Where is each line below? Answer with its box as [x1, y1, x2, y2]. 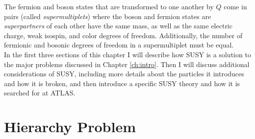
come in [224, 1, 247, 11]
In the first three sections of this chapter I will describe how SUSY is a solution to [4, 49, 251, 59]
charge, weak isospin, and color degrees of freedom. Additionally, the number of [4, 30, 243, 40]
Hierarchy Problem [4, 116, 136, 137]
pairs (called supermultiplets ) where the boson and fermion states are [4, 11, 211, 21]
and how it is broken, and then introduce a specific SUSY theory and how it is [4, 78, 240, 88]
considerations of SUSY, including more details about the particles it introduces [4, 69, 244, 79]
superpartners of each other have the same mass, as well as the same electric [4, 21, 232, 31]
